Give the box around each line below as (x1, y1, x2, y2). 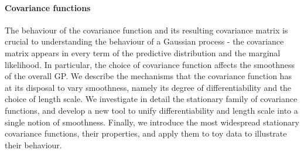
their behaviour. (5, 138, 62, 151)
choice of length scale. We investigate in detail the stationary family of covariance (5, 93, 298, 105)
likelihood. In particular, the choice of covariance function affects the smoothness (5, 58, 295, 70)
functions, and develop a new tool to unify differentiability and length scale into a (5, 104, 298, 116)
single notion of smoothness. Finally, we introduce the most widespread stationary (5, 115, 299, 128)
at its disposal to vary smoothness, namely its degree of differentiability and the (5, 81, 292, 93)
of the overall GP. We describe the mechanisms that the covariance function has (5, 70, 292, 82)
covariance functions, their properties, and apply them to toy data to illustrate (5, 127, 287, 140)
